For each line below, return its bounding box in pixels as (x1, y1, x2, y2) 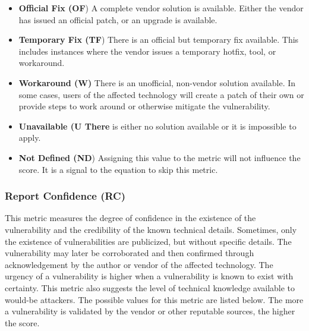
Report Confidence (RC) (5, 188, 125, 203)
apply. (18, 131, 41, 144)
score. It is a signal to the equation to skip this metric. (18, 163, 218, 175)
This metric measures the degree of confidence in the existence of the (5, 212, 256, 224)
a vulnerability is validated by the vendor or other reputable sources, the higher (5, 305, 295, 317)
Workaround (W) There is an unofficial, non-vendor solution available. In (18, 76, 296, 89)
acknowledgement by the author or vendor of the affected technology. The (5, 258, 273, 270)
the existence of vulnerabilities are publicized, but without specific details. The (5, 235, 292, 247)
